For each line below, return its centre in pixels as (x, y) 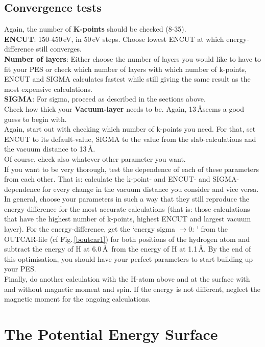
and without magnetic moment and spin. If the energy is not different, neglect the (132, 289)
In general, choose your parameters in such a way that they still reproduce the (127, 199)
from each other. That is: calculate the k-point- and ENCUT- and (107, 179)
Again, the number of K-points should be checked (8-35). (95, 29)
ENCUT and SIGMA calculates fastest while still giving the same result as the (127, 79)
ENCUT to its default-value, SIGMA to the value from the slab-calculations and (130, 139)
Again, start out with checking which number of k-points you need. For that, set (130, 129)
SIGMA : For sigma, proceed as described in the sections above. (105, 99)
